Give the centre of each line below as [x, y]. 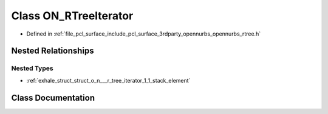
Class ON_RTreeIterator [72, 16]
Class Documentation [53, 97]
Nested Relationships [53, 51]
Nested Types [32, 68]
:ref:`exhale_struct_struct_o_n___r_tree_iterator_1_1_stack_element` [108, 80]
